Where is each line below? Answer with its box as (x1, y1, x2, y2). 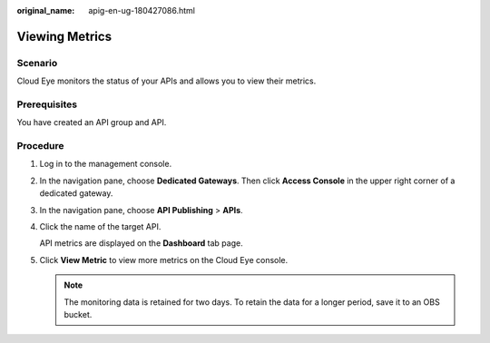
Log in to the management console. (39, 159, 172, 170)
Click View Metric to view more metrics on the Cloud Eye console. (39, 254, 289, 265)
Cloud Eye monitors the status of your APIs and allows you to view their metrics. (16, 75, 317, 86)
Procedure (16, 140, 64, 152)
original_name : (16, 5, 75, 15)
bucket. (64, 309, 93, 319)
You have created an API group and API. (16, 117, 167, 128)
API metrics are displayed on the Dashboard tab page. (39, 238, 244, 249)
